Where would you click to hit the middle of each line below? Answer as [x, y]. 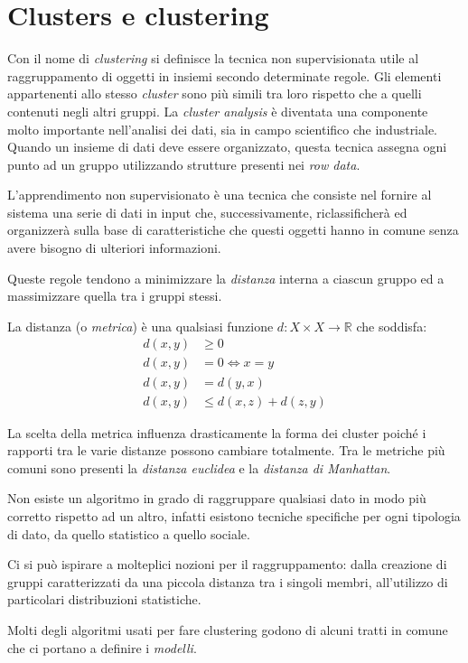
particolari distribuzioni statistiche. [104, 599]
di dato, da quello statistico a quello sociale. [129, 533]
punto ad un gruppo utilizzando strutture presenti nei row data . [184, 164]
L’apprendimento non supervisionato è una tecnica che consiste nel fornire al [220, 195]
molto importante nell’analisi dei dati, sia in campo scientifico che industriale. [223, 129]
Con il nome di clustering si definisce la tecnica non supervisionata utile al [213, 58]
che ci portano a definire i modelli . [102, 647]
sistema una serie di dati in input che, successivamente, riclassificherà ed [207, 212]
